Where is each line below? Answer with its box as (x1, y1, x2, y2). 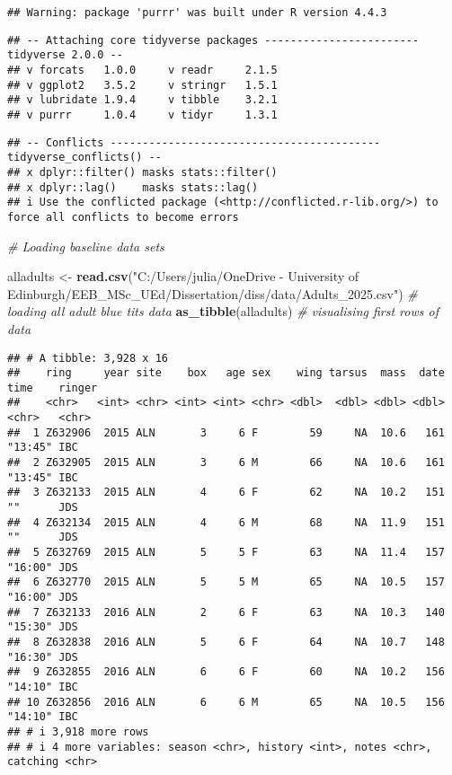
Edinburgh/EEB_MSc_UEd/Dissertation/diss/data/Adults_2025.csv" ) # (7, 284, 418, 303)
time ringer (7, 381, 98, 394)
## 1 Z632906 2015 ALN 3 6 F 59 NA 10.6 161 (7, 426, 445, 439)
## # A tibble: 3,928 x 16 (7, 351, 168, 365)
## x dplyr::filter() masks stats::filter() (7, 165, 278, 179)
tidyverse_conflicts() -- (7, 151, 162, 164)
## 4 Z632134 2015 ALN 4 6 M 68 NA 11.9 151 (7, 515, 445, 529)
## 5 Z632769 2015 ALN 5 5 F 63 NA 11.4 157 (7, 546, 445, 559)
